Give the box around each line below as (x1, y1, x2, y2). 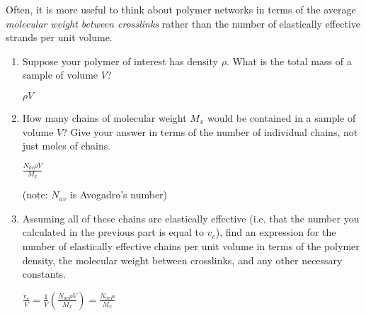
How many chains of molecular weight (22, 110, 187, 125)
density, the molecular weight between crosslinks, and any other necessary (22, 252, 343, 267)
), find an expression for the (215, 225, 336, 239)
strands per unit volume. (6, 30, 113, 45)
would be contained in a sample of (207, 110, 356, 125)
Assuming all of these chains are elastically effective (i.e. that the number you (22, 210, 360, 225)
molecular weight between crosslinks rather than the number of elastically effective (6, 16, 360, 30)
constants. (22, 266, 67, 281)
